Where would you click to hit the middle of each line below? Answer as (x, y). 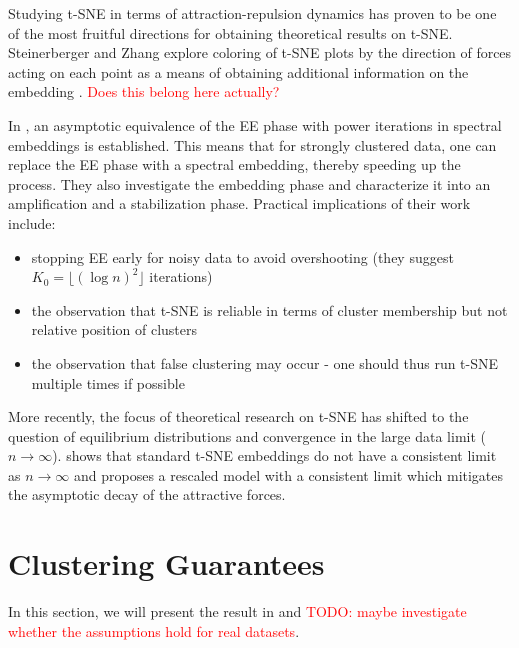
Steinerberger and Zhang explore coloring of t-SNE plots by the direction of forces (260, 52)
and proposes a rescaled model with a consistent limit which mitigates (288, 474)
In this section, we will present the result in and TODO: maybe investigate (237, 611)
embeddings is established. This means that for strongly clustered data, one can (252, 144)
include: (32, 222)
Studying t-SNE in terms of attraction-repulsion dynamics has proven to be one (252, 13)
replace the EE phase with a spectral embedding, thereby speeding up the (234, 164)
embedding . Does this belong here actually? (144, 91)
